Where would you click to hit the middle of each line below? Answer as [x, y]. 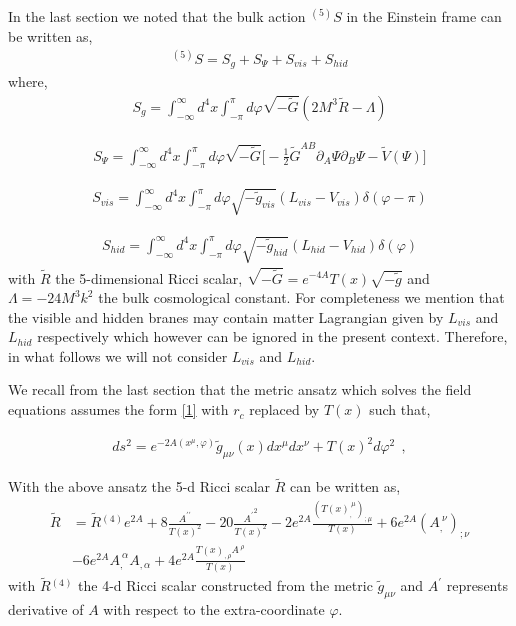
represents [477, 585]
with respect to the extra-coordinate [214, 609]
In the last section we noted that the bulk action [157, 16]
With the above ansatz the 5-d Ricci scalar [139, 486]
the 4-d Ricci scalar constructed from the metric [225, 585]
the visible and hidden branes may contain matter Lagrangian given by [226, 316]
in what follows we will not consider [118, 355]
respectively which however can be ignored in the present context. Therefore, [272, 336]
